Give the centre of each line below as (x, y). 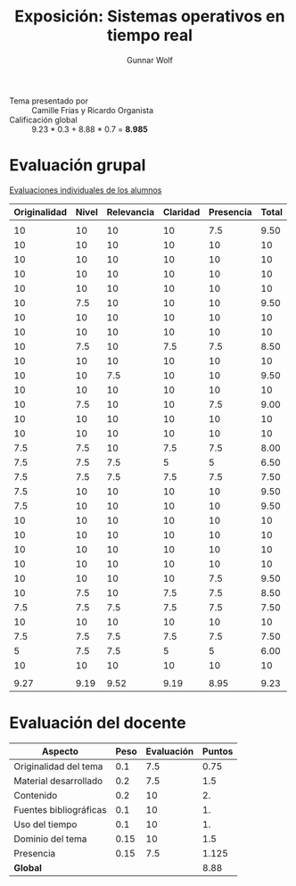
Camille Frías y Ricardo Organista (93, 110)
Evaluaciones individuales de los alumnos (86, 190)
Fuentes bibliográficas (60, 809)
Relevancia (130, 211)
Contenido (36, 795)
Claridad (181, 211)
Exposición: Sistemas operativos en (150, 17)
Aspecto (60, 751)
